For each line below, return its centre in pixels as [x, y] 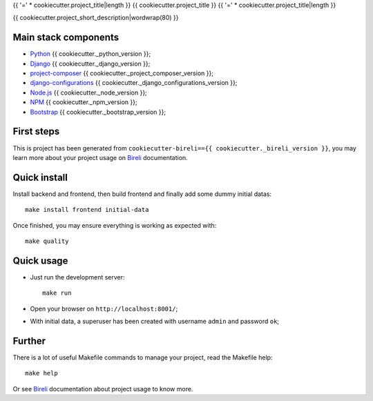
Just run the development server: [77, 277]
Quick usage [40, 261]
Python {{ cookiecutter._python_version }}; [90, 54]
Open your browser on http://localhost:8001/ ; [104, 309]
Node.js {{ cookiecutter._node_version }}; [89, 92]
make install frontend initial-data [87, 210]
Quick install [40, 177]
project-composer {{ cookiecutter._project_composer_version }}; [122, 73]
